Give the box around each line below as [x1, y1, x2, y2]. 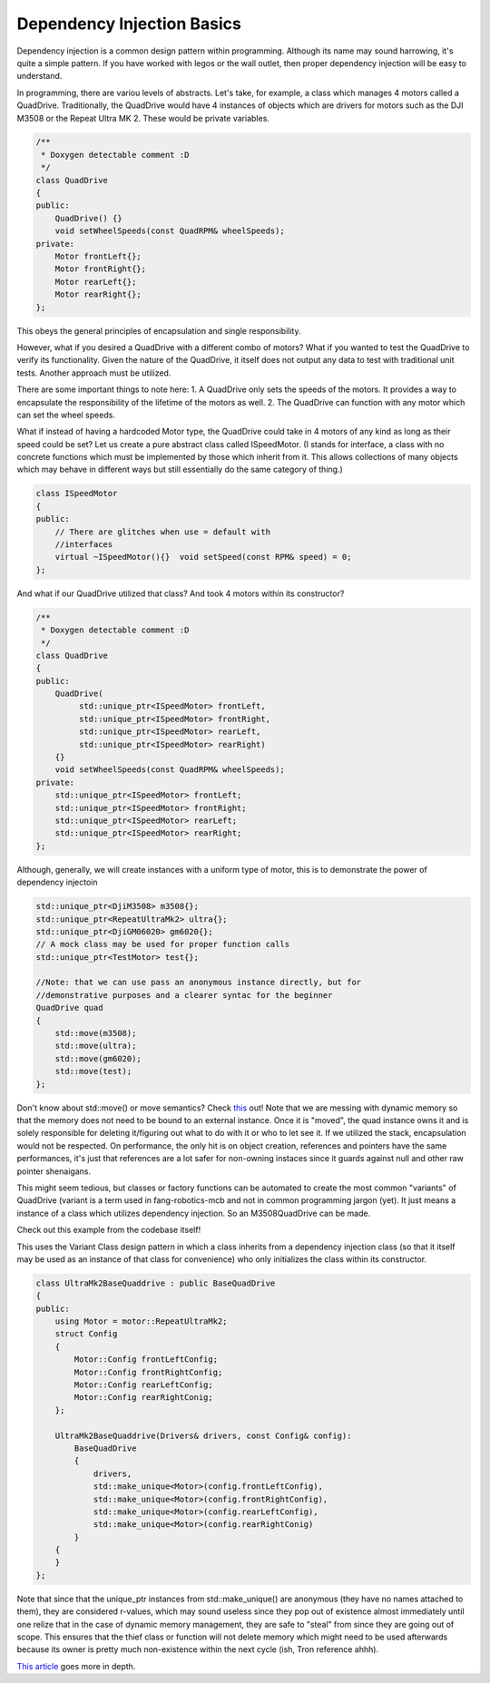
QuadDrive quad [35, 1003, 103, 1013]
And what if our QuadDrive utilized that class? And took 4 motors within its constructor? [16, 588, 345, 599]
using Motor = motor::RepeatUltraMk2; [54, 1316, 228, 1326]
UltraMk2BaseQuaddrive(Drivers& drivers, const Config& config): [54, 1430, 352, 1441]
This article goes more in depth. [16, 1660, 136, 1671]
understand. [16, 71, 63, 82]
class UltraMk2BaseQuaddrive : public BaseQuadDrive [35, 1277, 276, 1288]
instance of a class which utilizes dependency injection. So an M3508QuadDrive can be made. [16, 1208, 371, 1218]
